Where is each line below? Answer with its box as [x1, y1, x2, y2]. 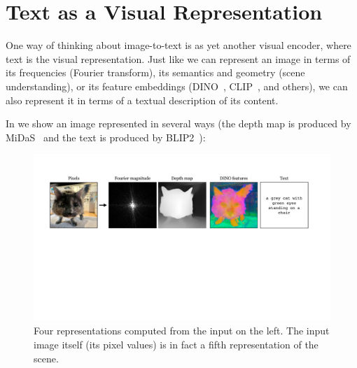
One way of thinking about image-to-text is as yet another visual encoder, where [6, 38, 351, 52]
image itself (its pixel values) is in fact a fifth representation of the [34, 337, 318, 351]
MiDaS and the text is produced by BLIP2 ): [6, 129, 206, 144]
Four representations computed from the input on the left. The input [34, 323, 330, 338]
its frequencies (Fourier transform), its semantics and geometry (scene [6, 65, 305, 80]
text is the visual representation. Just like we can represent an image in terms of [6, 51, 351, 66]
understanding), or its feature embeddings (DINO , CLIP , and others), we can [6, 78, 348, 93]
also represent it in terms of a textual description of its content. [6, 92, 279, 107]
